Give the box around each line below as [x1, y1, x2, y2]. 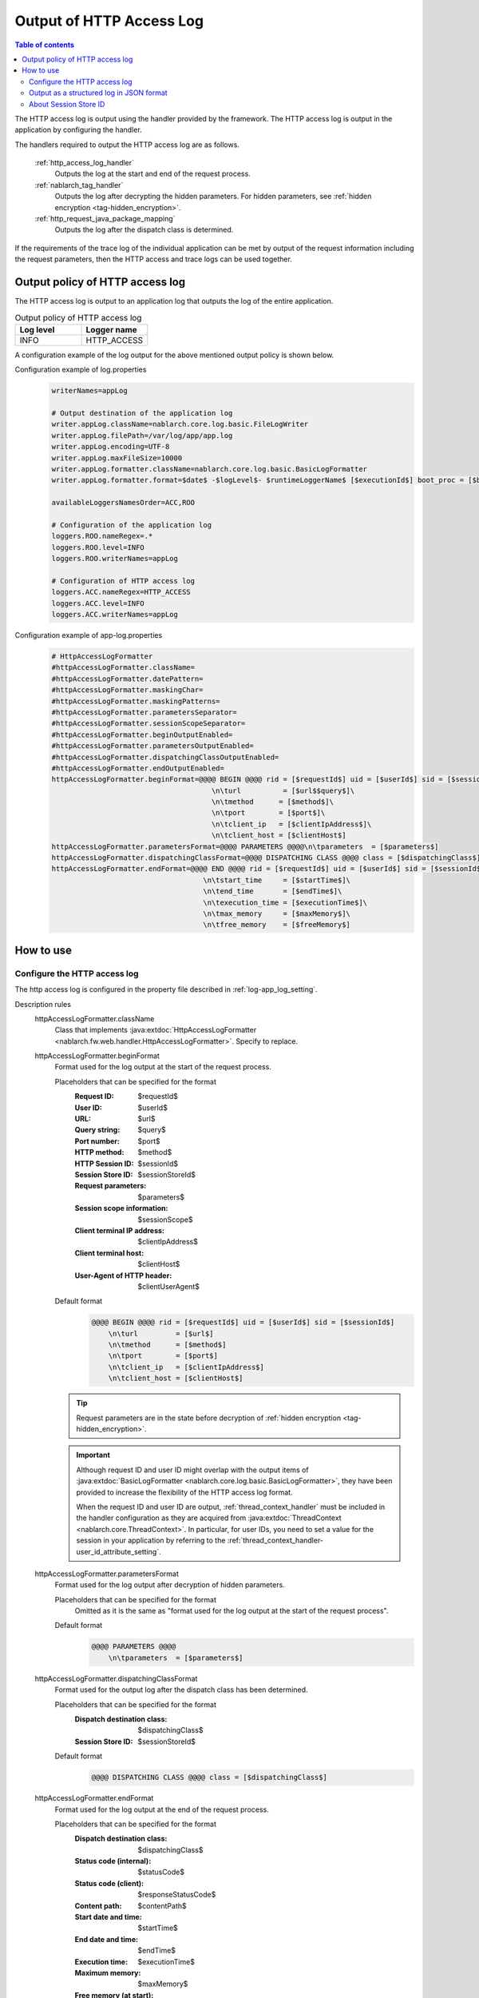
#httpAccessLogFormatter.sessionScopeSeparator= [51, 719, 246, 728]
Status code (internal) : [74, 1857, 152, 1866]
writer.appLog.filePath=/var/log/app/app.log [51, 431, 233, 440]
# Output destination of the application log [51, 408, 233, 418]
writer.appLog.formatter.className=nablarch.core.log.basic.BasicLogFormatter [51, 464, 367, 473]
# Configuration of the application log [51, 520, 212, 529]
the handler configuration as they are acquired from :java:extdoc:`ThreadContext [76, 1513, 342, 1522]
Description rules [14, 999, 72, 1009]
